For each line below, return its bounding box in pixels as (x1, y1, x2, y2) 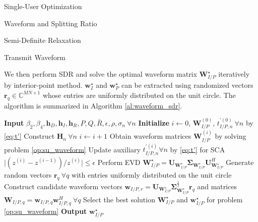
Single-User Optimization (4, 1, 82, 11)
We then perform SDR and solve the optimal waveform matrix (4, 69, 197, 79)
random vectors (4, 169, 52, 180)
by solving (215, 131, 246, 141)
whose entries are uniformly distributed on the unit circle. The (42, 89, 236, 100)
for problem (207, 194, 243, 204)
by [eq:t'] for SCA (170, 144, 225, 154)
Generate (226, 156, 254, 167)
